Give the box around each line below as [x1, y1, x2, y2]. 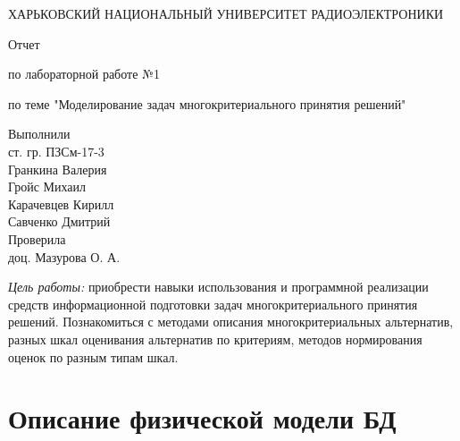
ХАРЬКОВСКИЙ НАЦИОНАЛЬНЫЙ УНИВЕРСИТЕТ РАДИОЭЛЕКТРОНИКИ [8, 4, 444, 22]
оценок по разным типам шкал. [8, 347, 179, 366]
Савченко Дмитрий [8, 212, 111, 231]
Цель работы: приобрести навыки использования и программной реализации [8, 277, 429, 296]
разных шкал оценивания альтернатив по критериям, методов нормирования [8, 329, 422, 348]
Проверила [8, 229, 66, 248]
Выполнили [8, 124, 71, 143]
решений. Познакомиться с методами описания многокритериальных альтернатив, [8, 312, 454, 331]
